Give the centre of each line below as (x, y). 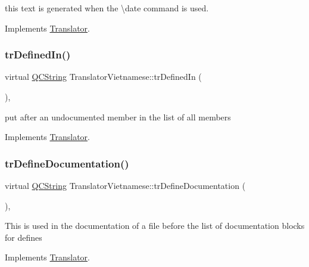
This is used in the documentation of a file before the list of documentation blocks (155, 226)
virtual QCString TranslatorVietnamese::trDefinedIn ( (103, 77)
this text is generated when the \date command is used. (107, 8)
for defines (24, 237)
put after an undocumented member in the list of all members (118, 117)
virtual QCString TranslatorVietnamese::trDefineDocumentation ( (125, 185)
